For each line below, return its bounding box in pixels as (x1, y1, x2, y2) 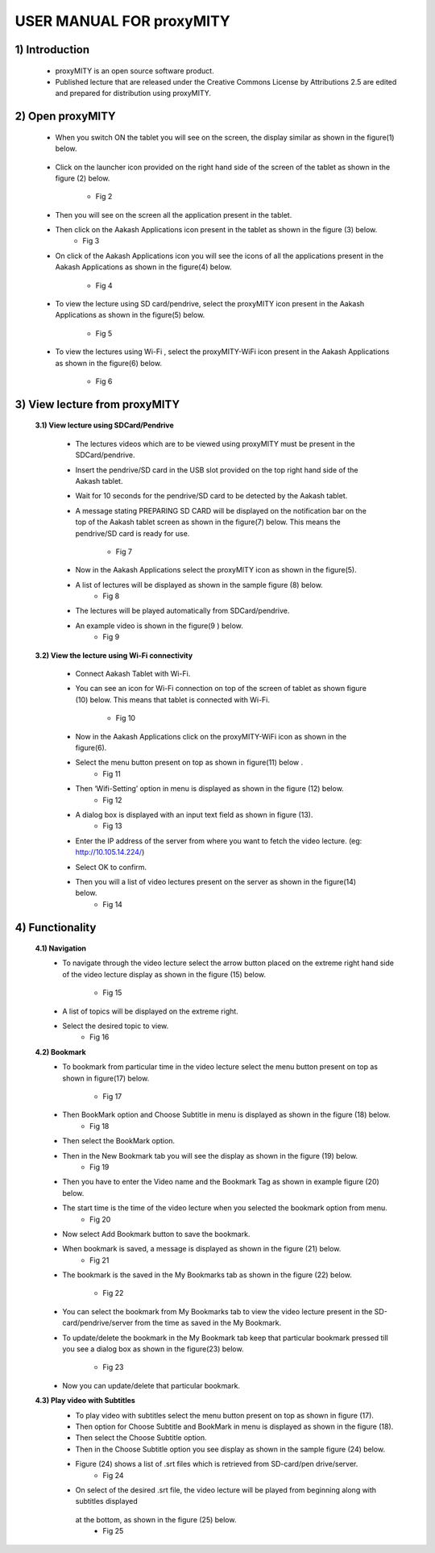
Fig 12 (102, 795, 122, 805)
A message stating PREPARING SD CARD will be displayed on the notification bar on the (75, 506, 367, 515)
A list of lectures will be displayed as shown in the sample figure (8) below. (75, 580, 324, 589)
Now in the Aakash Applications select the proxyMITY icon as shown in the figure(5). (75, 565, 358, 575)
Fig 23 (102, 1363, 124, 1372)
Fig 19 (89, 1162, 110, 1172)
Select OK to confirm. (75, 862, 147, 872)
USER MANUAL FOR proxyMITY (14, 12, 231, 30)
